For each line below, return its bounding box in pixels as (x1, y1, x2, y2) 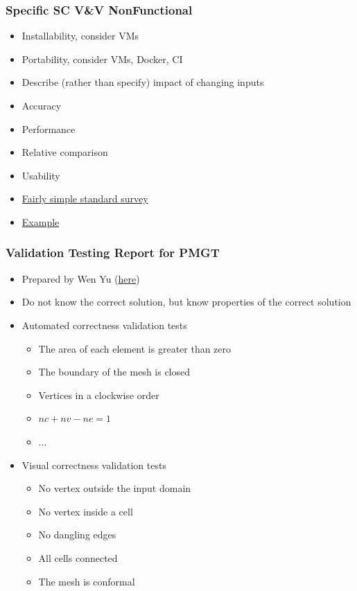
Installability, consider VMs (21, 28, 139, 43)
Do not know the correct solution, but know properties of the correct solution (21, 294, 351, 309)
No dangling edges (38, 527, 116, 542)
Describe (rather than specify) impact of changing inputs (21, 75, 264, 89)
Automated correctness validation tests (21, 317, 187, 332)
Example (21, 214, 60, 229)
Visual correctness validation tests (21, 457, 166, 472)
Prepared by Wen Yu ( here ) (21, 271, 140, 285)
